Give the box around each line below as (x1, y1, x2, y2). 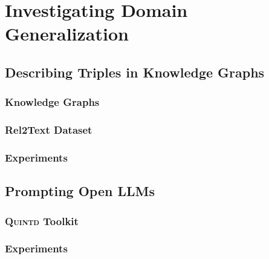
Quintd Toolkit (5, 213, 79, 228)
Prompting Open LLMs (5, 182, 155, 200)
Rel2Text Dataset (5, 122, 92, 137)
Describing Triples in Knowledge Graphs (5, 62, 265, 81)
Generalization (5, 21, 129, 46)
